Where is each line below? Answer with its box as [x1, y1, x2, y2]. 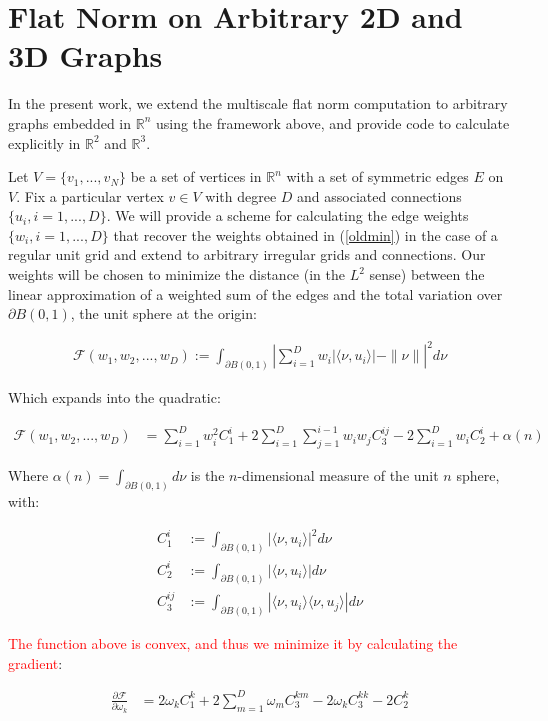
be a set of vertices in [130, 166, 262, 187]
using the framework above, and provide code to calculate [155, 112, 510, 133]
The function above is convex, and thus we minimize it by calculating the [8, 633, 458, 654]
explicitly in [8, 132, 81, 153]
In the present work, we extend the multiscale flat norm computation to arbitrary [8, 93, 508, 114]
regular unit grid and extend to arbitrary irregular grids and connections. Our [8, 244, 486, 265]
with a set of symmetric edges [286, 166, 469, 187]
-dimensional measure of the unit [237, 465, 439, 486]
